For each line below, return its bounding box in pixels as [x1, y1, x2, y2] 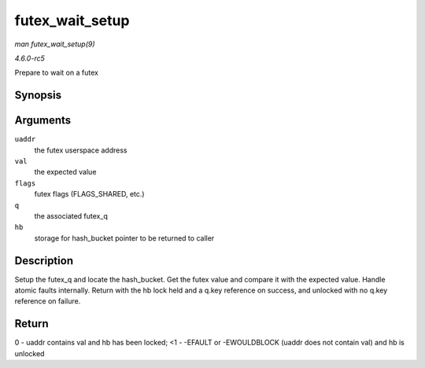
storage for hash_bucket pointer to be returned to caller [34, 233, 215, 243]
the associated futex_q [34, 211, 108, 220]
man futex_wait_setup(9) [14, 39, 95, 49]
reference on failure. [14, 296, 81, 306]
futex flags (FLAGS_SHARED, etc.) [34, 190, 145, 199]
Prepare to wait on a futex [14, 68, 98, 78]
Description [14, 254, 74, 267]
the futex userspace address [34, 145, 128, 155]
